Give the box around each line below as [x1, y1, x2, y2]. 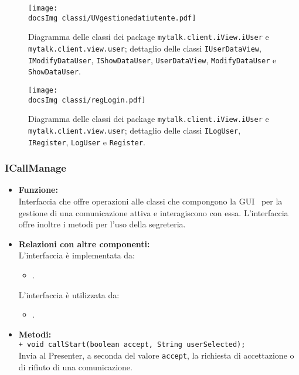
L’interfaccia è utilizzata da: [18, 288, 120, 301]
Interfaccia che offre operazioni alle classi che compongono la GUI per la [18, 195, 283, 207]
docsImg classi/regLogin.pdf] [28, 96, 146, 104]
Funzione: [18, 183, 58, 196]
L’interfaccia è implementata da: [18, 249, 135, 261]
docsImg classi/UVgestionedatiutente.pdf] [28, 13, 196, 22]
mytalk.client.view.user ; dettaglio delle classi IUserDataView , [28, 42, 261, 54]
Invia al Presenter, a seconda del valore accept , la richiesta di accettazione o [18, 349, 294, 362]
